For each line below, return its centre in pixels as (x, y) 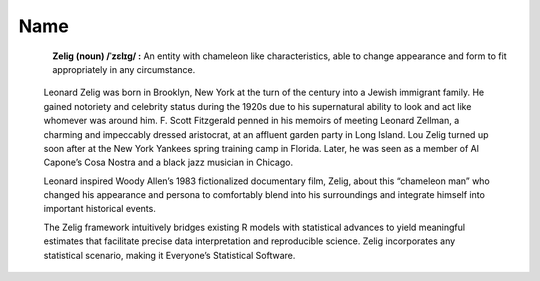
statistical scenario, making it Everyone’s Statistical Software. (169, 255)
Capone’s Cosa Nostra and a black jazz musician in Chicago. (168, 162)
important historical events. (100, 209)
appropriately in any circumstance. (124, 69)
